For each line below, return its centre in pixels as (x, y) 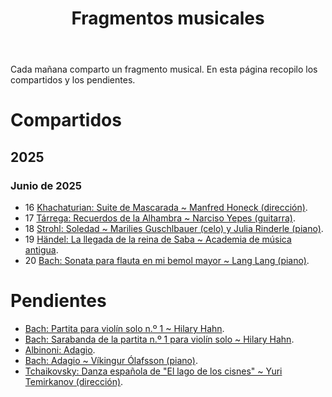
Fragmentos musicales (168, 18)
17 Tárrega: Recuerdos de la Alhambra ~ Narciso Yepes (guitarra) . (160, 218)
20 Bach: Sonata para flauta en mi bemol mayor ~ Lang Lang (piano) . (167, 261)
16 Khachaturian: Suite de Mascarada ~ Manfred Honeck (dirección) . (166, 208)
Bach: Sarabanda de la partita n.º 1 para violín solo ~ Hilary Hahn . (159, 339)
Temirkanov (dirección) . (74, 381)
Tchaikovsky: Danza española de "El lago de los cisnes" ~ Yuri (153, 371)
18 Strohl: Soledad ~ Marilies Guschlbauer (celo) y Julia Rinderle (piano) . (174, 229)
